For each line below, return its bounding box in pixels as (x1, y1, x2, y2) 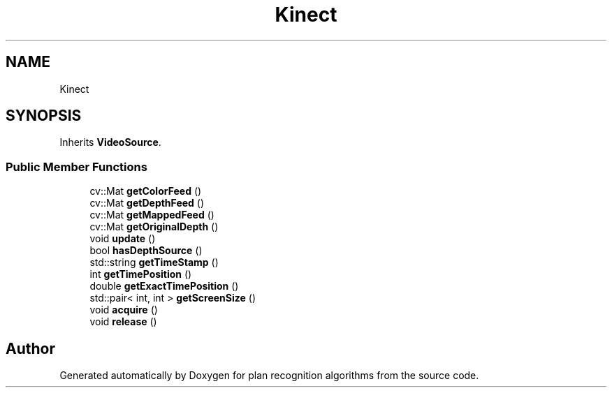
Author (6, 339, 55, 357)
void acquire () (89, 304, 158, 316)
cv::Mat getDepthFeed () (89, 197, 205, 209)
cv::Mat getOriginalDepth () (89, 221, 219, 233)
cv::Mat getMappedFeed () (89, 209, 214, 221)
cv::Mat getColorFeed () (89, 185, 202, 198)
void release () (89, 316, 157, 328)
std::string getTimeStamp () (89, 256, 219, 269)
